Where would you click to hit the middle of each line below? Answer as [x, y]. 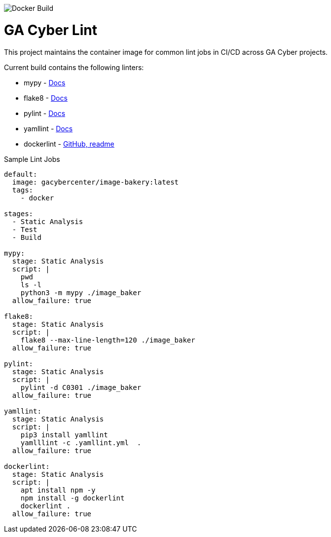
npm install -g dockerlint [73, 498]
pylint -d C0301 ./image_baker [81, 387]
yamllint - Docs [48, 128]
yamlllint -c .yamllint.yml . [81, 442]
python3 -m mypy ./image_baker [81, 292]
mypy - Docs [45, 82]
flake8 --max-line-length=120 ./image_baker [108, 340]
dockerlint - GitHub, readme [69, 144]
